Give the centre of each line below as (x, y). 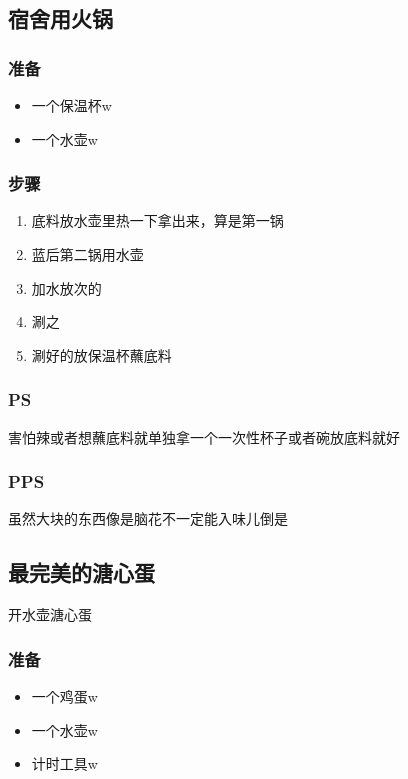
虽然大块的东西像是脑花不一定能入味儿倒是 (148, 518)
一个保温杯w (71, 105)
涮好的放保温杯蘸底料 (101, 354)
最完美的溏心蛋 (81, 572)
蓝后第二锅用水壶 (87, 254)
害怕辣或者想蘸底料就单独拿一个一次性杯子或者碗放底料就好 (204, 436)
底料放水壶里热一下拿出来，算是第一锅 (157, 220)
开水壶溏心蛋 (50, 614)
